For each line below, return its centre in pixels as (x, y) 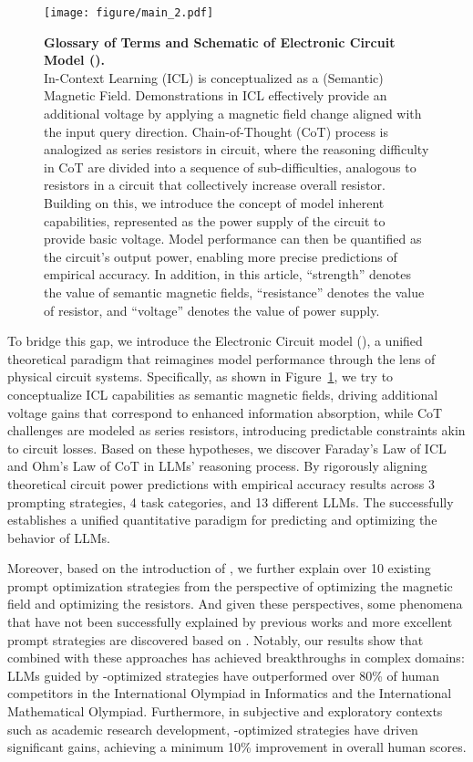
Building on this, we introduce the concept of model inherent (214, 203)
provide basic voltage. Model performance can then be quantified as (233, 239)
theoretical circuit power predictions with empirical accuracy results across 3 (221, 483)
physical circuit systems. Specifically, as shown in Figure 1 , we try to (201, 376)
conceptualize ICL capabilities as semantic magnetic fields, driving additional (223, 394)
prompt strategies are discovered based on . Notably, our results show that (216, 639)
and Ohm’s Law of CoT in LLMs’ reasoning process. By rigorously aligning (217, 466)
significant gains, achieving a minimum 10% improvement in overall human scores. (237, 747)
